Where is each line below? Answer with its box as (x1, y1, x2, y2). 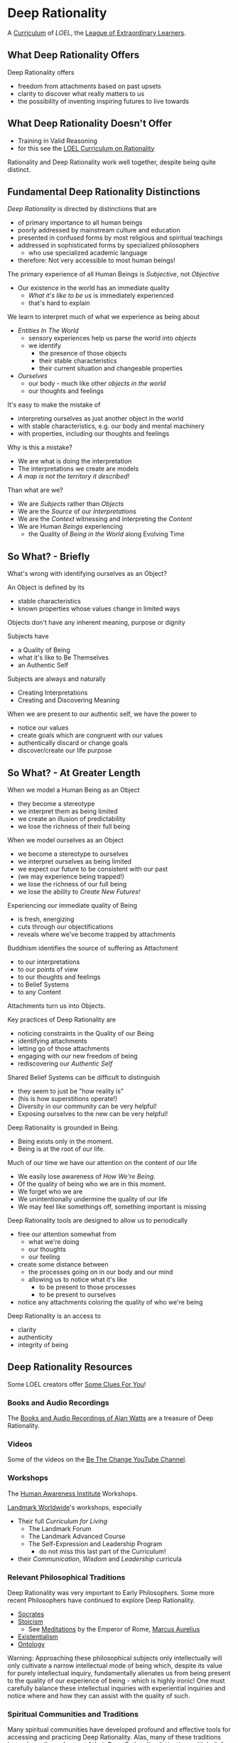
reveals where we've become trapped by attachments (17, 930, 176, 938)
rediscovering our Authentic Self (17, 1059, 113, 1068)
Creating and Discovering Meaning (17, 696, 120, 704)
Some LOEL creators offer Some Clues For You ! (7, 1380, 146, 1388)
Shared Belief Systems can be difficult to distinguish (7, 1073, 161, 1081)
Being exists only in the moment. (17, 1137, 114, 1145)
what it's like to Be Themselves (17, 653, 109, 662)
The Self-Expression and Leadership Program (28, 1539, 163, 1548)
